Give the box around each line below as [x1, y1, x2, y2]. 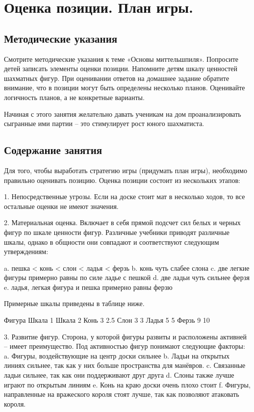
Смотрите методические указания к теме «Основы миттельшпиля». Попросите [4, 53, 238, 64]
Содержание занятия [4, 142, 102, 157]
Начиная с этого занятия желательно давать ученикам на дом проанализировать [4, 108, 241, 119]
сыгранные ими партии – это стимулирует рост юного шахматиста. [4, 118, 204, 129]
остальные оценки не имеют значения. [4, 201, 119, 211]
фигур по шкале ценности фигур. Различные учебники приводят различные [4, 227, 230, 237]
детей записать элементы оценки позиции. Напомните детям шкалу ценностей [4, 63, 238, 74]
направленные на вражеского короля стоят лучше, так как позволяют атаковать [4, 389, 239, 399]
